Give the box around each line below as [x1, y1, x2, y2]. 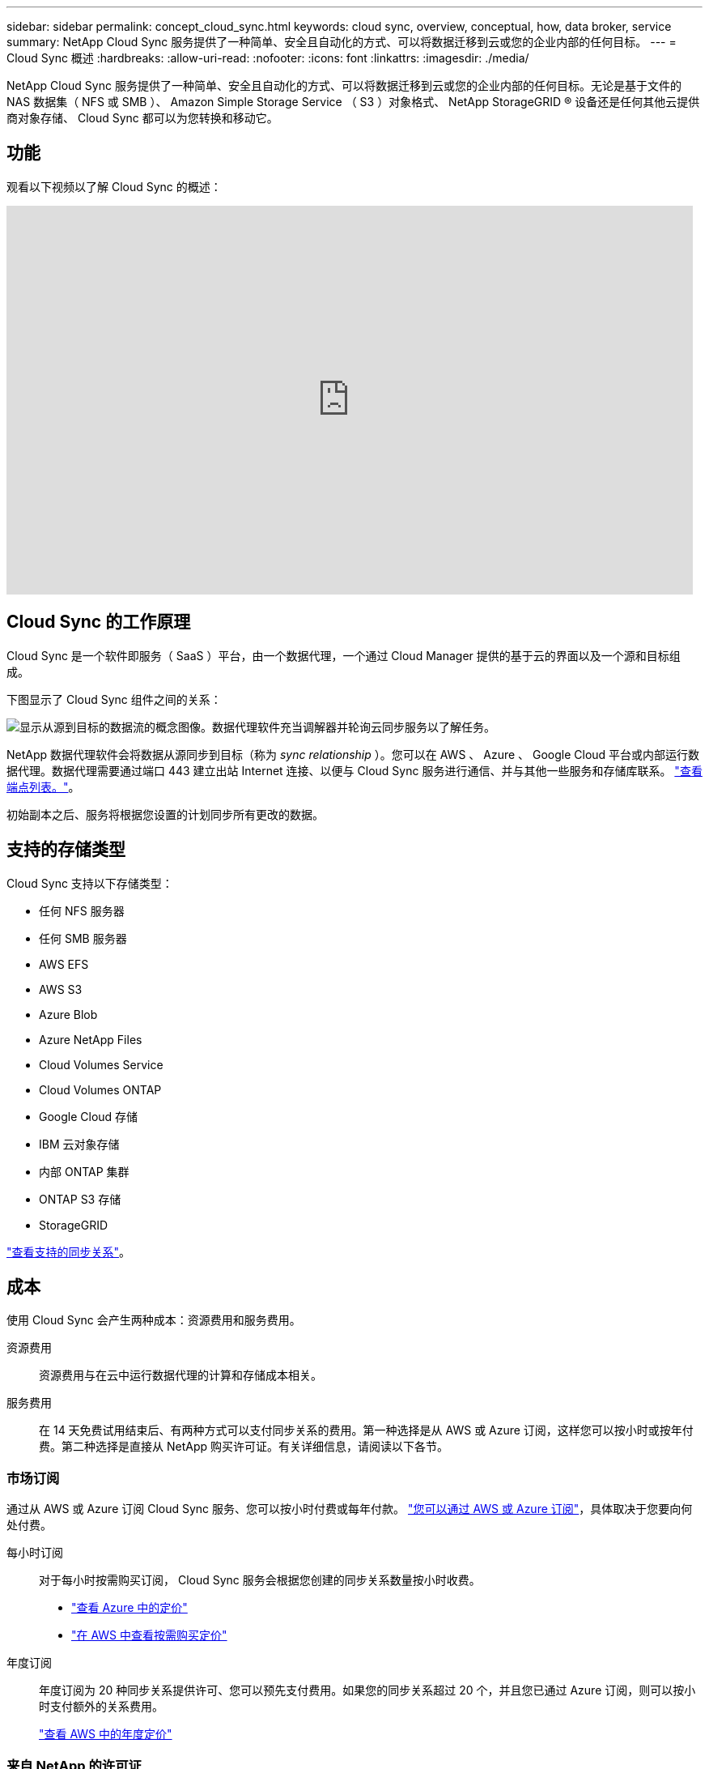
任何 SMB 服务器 [39, 931, 127, 945]
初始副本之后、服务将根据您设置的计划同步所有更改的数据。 [6, 807, 324, 821]
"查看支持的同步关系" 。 [6, 1244, 131, 1259]
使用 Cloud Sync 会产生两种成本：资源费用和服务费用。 [6, 1313, 301, 1328]
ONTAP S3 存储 [39, 1191, 121, 1206]
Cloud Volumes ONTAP [39, 1082, 162, 1097]
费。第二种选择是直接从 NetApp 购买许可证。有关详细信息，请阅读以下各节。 [39, 1439, 448, 1454]
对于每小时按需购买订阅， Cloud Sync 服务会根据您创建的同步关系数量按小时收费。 [39, 1573, 481, 1588]
